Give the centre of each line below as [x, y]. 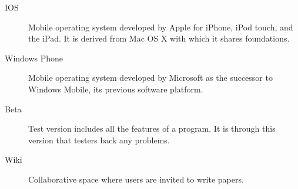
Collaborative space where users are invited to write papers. [136, 179]
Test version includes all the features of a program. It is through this [152, 128]
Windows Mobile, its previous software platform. [116, 89]
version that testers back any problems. [99, 140]
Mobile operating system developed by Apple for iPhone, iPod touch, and [161, 27]
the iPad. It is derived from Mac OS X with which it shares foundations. [159, 38]
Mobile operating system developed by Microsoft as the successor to [150, 78]
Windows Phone [34, 58]
